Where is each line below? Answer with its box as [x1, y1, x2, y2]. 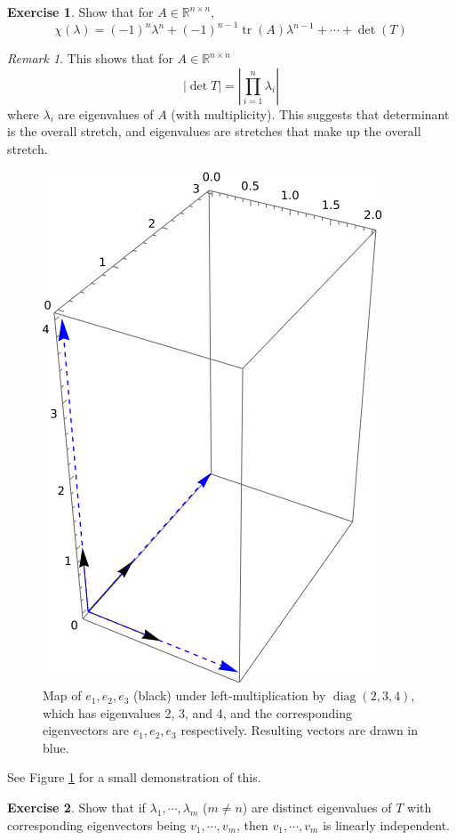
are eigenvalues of [58, 104, 154, 123]
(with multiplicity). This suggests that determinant [171, 104, 450, 123]
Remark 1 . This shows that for [7, 49, 173, 68]
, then [236, 815, 268, 834]
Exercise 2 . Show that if [7, 798, 146, 817]
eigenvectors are [43, 721, 129, 739]
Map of [43, 686, 82, 705]
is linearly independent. [323, 815, 451, 834]
